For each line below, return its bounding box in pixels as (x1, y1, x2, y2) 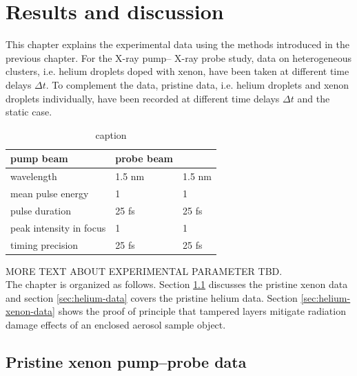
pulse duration (10, 203, 72, 217)
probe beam (115, 151, 174, 166)
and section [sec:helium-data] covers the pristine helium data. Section (6, 290, 298, 305)
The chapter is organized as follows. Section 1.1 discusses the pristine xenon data (6, 277, 348, 291)
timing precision (10, 237, 79, 252)
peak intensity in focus (10, 220, 106, 234)
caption (95, 127, 127, 142)
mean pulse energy (10, 186, 89, 200)
